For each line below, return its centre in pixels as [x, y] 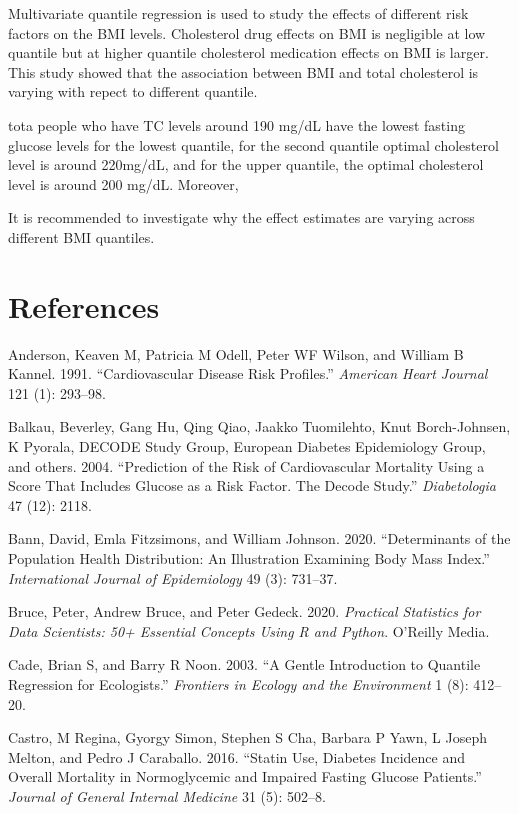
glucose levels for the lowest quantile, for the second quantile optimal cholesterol [253, 144]
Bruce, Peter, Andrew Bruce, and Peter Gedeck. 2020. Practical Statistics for [244, 611]
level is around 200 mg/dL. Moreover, [123, 183]
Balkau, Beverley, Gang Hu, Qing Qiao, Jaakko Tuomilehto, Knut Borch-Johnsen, [259, 426]
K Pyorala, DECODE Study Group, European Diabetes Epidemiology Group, [247, 446]
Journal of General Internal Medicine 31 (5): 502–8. [167, 795]
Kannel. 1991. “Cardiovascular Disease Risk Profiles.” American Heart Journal [248, 373]
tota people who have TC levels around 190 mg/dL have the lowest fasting [236, 124]
